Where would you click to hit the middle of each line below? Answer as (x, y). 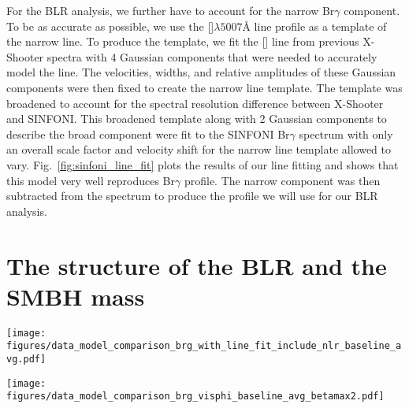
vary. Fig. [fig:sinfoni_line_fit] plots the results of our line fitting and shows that (203, 164)
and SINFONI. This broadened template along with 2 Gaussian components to (197, 119)
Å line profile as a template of (314, 26)
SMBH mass (76, 296)
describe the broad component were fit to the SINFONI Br (148, 134)
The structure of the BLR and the (197, 265)
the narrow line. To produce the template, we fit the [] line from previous (183, 41)
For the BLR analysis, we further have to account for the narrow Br (171, 10)
